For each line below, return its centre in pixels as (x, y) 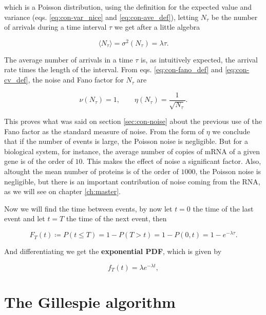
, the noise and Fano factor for (76, 80)
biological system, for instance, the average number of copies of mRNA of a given (132, 151)
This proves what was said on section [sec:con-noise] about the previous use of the (133, 121)
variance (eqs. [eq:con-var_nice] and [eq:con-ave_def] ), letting (101, 17)
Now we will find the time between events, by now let (88, 208)
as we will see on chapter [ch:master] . (63, 191)
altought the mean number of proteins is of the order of (91, 171)
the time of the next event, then (116, 218)
